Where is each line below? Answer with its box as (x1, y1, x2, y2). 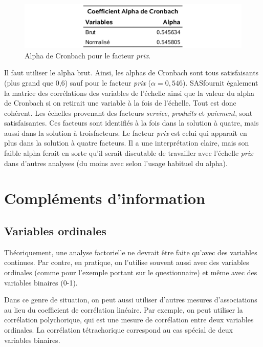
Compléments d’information (4, 188, 206, 209)
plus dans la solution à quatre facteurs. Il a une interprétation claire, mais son (4, 137, 249, 148)
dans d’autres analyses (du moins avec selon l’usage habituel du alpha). (4, 157, 228, 168)
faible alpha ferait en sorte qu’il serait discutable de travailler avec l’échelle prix (4, 148, 253, 158)
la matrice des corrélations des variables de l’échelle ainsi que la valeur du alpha (4, 87, 254, 98)
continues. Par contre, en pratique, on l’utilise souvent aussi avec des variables (4, 257, 249, 268)
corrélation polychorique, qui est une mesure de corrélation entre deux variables (4, 314, 254, 325)
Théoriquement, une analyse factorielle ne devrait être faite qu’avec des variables (4, 247, 257, 257)
